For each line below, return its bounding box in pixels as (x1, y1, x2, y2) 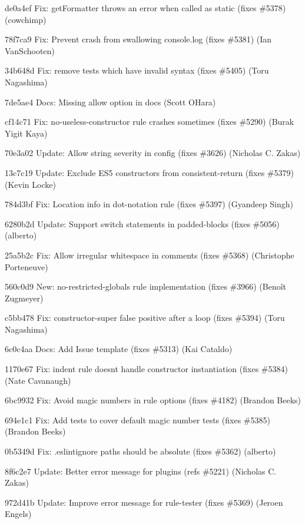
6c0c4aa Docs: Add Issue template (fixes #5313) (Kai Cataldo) (5, 343, 233, 355)
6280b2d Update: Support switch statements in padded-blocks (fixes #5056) (5, 217, 280, 230)
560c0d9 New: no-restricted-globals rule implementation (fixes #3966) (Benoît (5, 280, 287, 293)
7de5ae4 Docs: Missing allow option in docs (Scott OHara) (5, 95, 216, 108)
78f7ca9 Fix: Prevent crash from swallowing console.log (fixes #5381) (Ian (5, 33, 272, 45)
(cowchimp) (5, 13, 47, 25)
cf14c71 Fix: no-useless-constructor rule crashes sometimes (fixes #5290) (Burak (5, 115, 294, 128)
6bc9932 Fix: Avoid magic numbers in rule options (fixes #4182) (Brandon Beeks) (5, 394, 301, 406)
